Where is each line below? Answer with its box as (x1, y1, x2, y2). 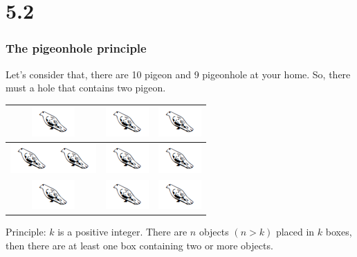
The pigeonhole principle (6, 39, 147, 57)
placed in (275, 224, 315, 239)
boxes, (325, 224, 352, 239)
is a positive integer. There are (57, 224, 187, 239)
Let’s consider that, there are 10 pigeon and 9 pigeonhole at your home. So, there (6, 67, 351, 81)
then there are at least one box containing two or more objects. (6, 238, 273, 252)
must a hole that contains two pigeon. (6, 80, 166, 95)
